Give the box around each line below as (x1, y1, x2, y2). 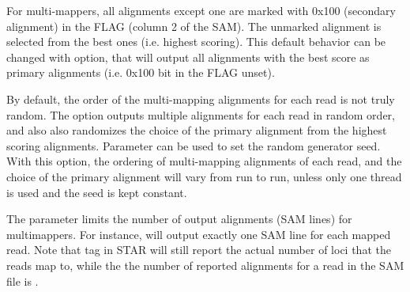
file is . (6, 272, 39, 289)
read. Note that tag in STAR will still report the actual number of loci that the (6, 241, 391, 258)
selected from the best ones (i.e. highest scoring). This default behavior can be (6, 33, 386, 50)
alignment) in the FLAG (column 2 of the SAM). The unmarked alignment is (6, 17, 382, 34)
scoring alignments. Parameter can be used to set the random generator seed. (6, 137, 381, 154)
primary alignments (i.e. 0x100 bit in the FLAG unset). (6, 64, 275, 81)
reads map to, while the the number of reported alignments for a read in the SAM (6, 256, 404, 273)
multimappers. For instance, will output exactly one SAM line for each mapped (6, 226, 391, 242)
